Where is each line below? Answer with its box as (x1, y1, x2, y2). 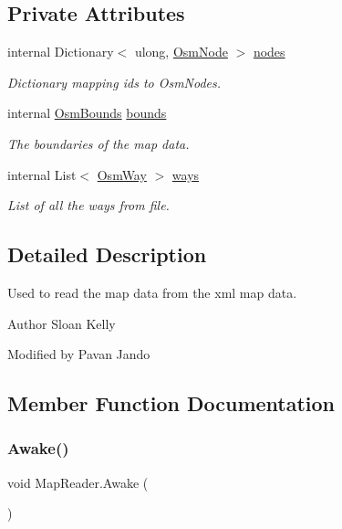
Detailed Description (7, 240, 207, 269)
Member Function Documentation (7, 389, 336, 418)
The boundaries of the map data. (7, 133, 190, 153)
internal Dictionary (7, 42, 114, 61)
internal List (7, 164, 77, 184)
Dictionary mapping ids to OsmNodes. (7, 72, 222, 91)
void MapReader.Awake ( (7, 472, 149, 492)
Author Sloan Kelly (7, 313, 116, 333)
